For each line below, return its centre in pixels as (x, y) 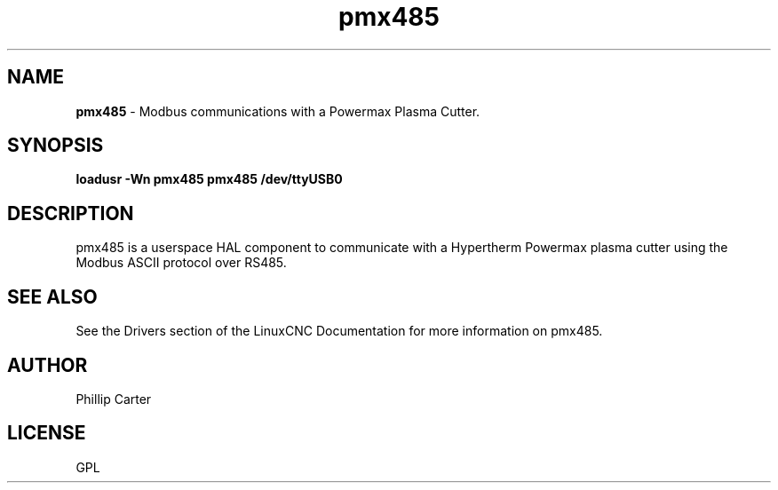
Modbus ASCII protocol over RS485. (181, 263)
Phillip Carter (114, 399)
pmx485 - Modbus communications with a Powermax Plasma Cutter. (278, 111)
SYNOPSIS (56, 146)
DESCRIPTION (71, 213)
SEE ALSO (52, 296)
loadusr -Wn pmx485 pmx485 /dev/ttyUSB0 (209, 179)
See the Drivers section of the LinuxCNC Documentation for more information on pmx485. (339, 331)
